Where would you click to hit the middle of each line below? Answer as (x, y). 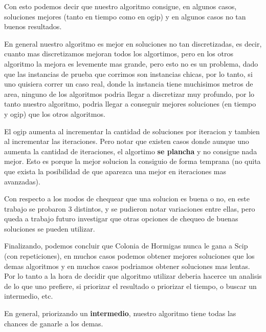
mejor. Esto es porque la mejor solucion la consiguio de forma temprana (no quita (132, 161)
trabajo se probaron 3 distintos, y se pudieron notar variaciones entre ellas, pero (130, 208)
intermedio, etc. (29, 296)
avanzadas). (22, 181)
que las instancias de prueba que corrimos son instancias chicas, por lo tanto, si (128, 74)
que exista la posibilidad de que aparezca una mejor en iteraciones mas (115, 171)
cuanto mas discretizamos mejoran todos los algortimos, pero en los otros (119, 54)
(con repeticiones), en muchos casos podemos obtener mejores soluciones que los (129, 256)
